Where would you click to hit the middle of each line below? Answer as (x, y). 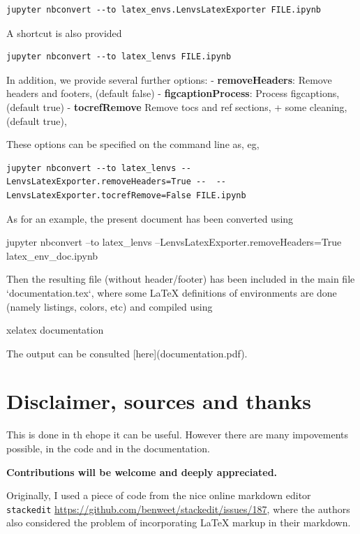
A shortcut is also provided (64, 32)
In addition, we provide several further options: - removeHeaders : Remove (169, 79)
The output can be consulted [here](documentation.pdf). (127, 353)
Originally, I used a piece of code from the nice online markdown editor (159, 495)
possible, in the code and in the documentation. (108, 448)
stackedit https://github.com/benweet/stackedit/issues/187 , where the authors (178, 509)
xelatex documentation (55, 330)
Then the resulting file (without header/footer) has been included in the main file (181, 279)
